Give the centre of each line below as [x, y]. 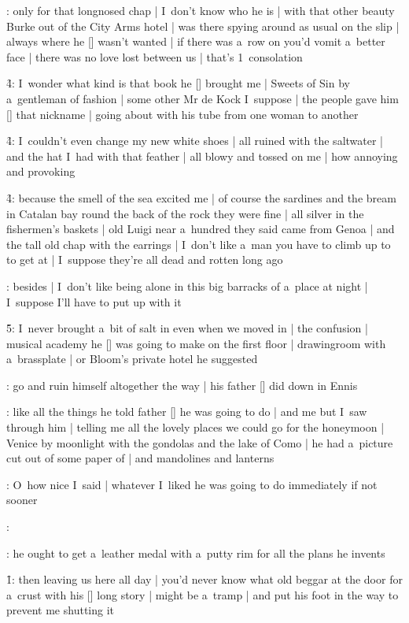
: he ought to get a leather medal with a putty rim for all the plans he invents [196, 553]
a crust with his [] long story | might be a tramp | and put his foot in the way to [203, 594]
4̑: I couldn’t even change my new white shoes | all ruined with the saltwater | [195, 141]
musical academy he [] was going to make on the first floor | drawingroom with [196, 343]
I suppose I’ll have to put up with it [94, 301]
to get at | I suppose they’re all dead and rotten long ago [145, 260]
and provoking [41, 171]
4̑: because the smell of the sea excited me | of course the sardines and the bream [201, 197]
